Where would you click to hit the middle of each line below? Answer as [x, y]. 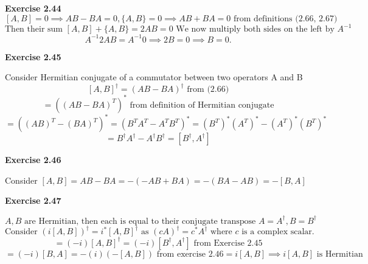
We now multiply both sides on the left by [255, 30]
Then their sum [34, 30]
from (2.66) [208, 90]
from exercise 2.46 [190, 254]
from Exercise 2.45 [228, 243]
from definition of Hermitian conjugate [202, 105]
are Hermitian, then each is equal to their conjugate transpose [140, 221]
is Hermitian [340, 254]
